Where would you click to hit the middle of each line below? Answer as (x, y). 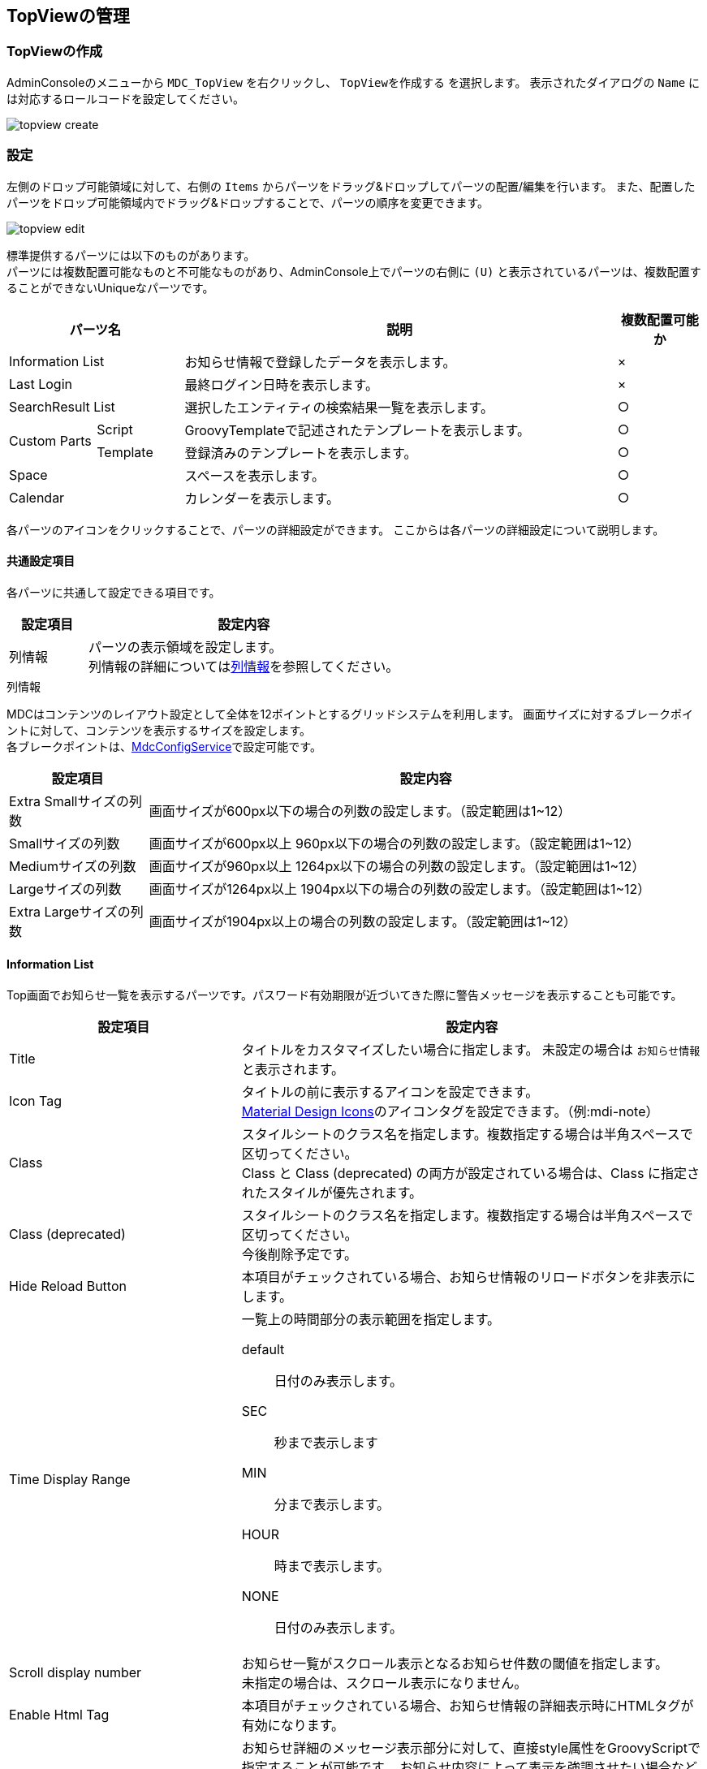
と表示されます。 (293, 1069)
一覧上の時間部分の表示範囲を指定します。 (371, 1319)
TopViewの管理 (68, 16)
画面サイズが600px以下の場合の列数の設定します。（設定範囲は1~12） (360, 811)
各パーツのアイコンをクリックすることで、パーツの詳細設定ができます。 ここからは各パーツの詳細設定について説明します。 (336, 529)
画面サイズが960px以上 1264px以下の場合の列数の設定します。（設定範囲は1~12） (397, 866)
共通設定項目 (41, 561)
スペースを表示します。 (254, 475)
